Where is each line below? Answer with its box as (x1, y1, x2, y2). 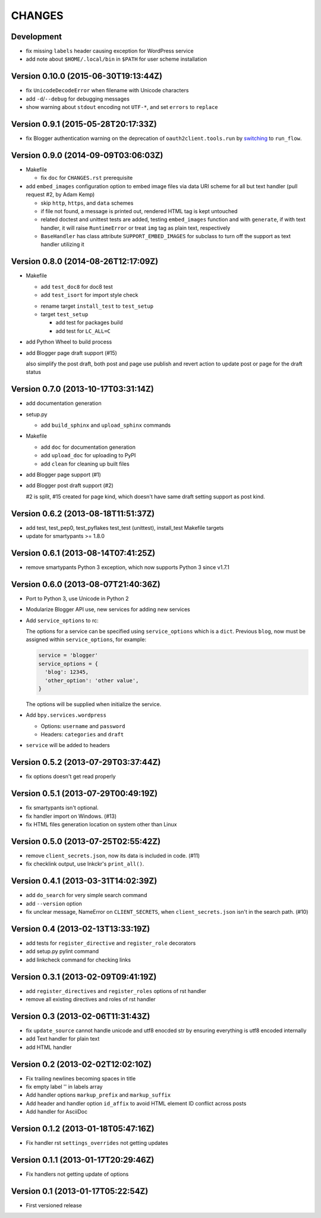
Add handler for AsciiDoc (26, 1108, 88, 1116)
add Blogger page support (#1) (26, 471, 101, 478)
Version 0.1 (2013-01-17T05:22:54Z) (11, 1186, 149, 1196)
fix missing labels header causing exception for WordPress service (26, 48, 194, 55)
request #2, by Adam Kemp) (26, 191, 95, 198)
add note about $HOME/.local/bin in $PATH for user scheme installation (26, 55, 207, 63)
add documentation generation (26, 399, 102, 407)
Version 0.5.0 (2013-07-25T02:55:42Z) (11, 836, 160, 847)
